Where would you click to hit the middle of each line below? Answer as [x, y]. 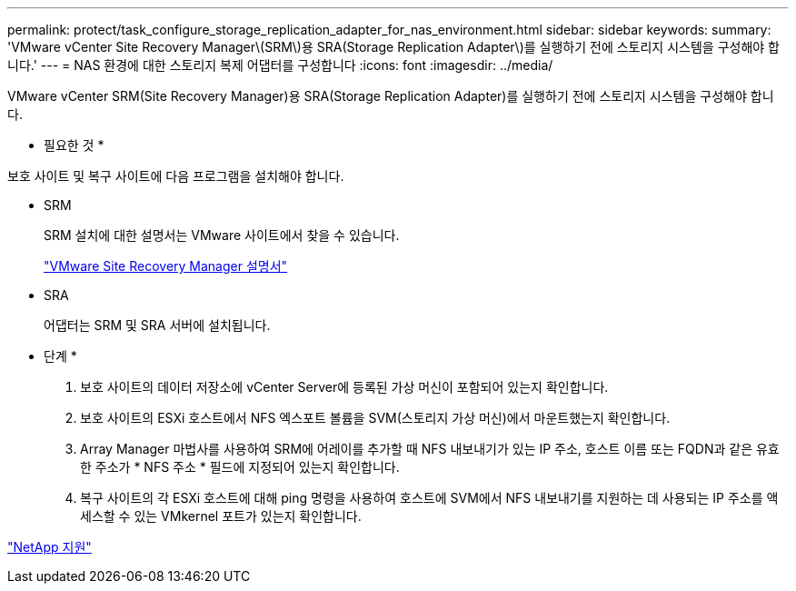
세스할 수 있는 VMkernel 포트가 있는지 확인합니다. [221, 516]
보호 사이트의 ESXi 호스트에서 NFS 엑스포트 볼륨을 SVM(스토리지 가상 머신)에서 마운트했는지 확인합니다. [375, 418]
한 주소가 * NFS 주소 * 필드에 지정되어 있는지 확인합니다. [240, 467]
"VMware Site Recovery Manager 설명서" [166, 266]
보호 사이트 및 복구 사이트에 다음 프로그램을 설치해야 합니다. [176, 176]
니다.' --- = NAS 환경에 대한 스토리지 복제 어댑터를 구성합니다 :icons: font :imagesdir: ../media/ [280, 65]
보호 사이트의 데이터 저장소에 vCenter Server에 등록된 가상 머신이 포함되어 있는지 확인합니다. [344, 387]
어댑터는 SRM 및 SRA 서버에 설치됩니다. [157, 325]
